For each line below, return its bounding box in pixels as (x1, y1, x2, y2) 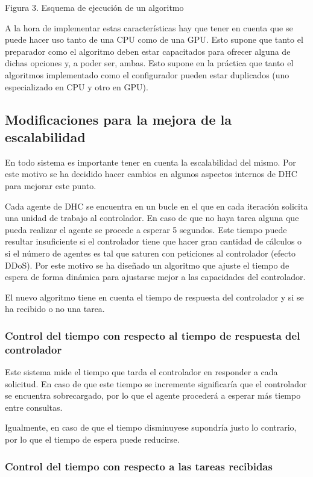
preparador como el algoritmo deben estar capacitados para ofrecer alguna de (5, 45, 291, 57)
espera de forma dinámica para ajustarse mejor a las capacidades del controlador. (5, 270, 306, 283)
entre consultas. (5, 401, 63, 413)
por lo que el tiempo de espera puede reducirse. (5, 432, 180, 445)
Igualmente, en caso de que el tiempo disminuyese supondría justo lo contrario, (5, 421, 297, 434)
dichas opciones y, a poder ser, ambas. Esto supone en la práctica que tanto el (5, 57, 294, 69)
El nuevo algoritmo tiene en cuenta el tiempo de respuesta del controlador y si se (5, 290, 304, 303)
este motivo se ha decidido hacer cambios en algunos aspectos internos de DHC (5, 167, 297, 180)
